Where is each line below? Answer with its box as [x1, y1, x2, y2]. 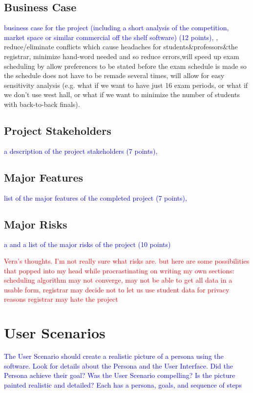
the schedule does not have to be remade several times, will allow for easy [4, 70, 225, 81]
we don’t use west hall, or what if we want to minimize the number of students [4, 89, 240, 100]
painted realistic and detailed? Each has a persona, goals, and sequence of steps [4, 379, 242, 390]
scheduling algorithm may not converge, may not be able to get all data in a [4, 275, 232, 285]
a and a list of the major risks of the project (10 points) [4, 239, 171, 249]
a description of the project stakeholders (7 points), [4, 145, 158, 156]
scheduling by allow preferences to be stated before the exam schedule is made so [4, 61, 247, 71]
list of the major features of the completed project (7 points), [4, 192, 187, 203]
